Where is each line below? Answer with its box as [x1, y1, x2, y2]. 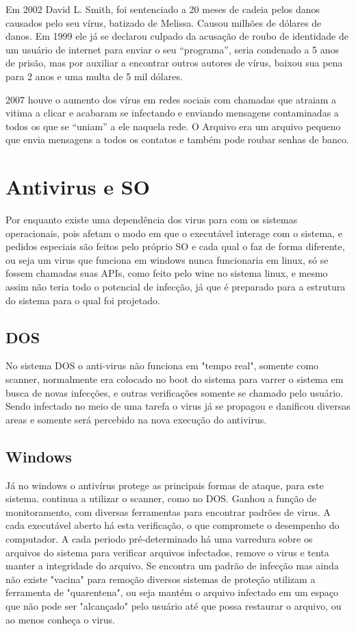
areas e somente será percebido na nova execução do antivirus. [5, 412, 267, 426]
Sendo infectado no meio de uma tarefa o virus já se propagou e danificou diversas [5, 399, 351, 413]
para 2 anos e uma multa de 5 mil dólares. [5, 69, 183, 83]
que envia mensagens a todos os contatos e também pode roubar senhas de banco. [5, 132, 349, 147]
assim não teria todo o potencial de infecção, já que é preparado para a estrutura [5, 280, 346, 294]
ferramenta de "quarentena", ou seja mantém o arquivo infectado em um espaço [5, 585, 338, 599]
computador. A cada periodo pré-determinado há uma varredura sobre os [5, 531, 313, 545]
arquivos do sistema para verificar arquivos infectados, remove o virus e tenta [5, 545, 329, 559]
